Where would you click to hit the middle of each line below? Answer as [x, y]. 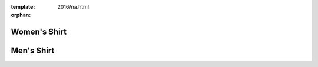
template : [23, 7]
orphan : [21, 15]
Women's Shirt [39, 32]
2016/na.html [73, 7]
